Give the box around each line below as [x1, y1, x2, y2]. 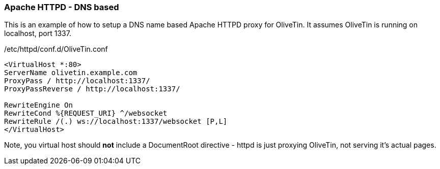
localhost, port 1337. [4, 29, 71, 38]
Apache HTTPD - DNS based [4, 2, 119, 12]
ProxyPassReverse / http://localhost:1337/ [4, 85, 180, 93]
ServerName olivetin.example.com [4, 69, 137, 77]
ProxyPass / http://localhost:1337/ [4, 77, 150, 85]
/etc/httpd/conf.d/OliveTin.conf [4, 45, 108, 54]
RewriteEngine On [4, 101, 73, 110]
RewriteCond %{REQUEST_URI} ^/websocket [4, 109, 168, 118]
